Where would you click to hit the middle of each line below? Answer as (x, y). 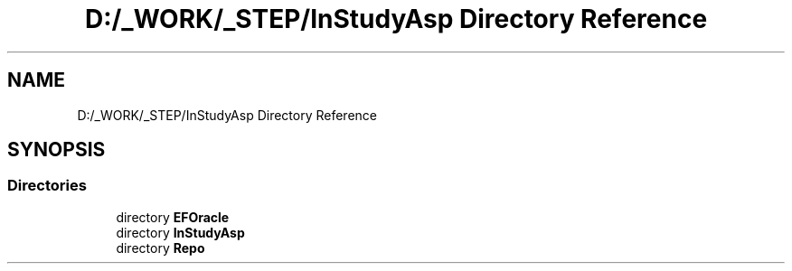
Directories (47, 186)
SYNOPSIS (57, 150)
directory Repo (160, 248)
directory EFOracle (173, 217)
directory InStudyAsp (180, 232)
